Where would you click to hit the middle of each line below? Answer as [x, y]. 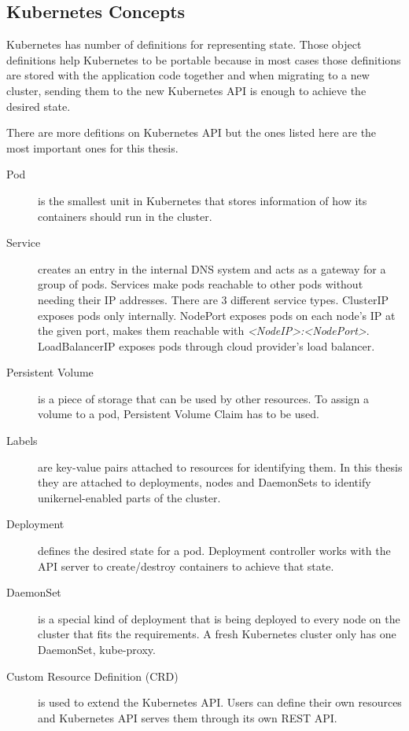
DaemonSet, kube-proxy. [97, 650]
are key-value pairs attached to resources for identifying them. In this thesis [220, 467]
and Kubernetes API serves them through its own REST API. [188, 717]
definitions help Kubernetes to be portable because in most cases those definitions [204, 59]
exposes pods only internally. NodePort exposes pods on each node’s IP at [217, 315]
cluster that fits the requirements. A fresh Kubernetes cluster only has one [217, 634]
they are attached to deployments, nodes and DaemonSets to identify [204, 482]
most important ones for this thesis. [92, 147]
